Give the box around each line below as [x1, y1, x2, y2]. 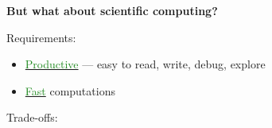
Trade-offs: [6, 109, 58, 126]
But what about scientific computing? [6, 2, 218, 18]
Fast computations [25, 82, 115, 99]
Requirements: [6, 29, 76, 45]
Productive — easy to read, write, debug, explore [25, 56, 266, 72]
